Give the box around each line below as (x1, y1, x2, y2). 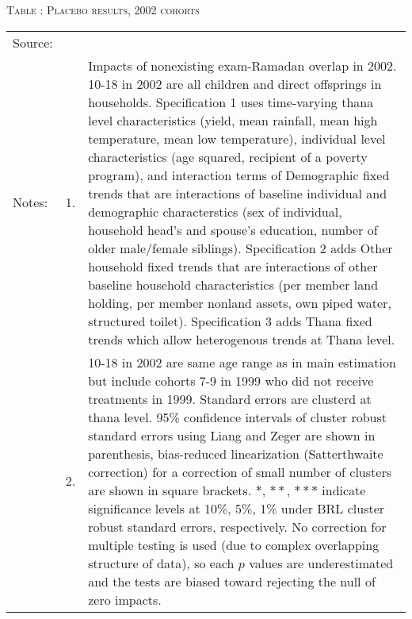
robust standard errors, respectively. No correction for (88, 517, 387, 536)
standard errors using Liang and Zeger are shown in (88, 425, 376, 444)
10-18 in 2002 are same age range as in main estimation (88, 352, 396, 371)
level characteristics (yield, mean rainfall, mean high (88, 110, 378, 129)
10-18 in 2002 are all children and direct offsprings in (88, 74, 382, 93)
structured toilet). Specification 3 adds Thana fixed (88, 311, 372, 330)
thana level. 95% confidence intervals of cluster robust (88, 407, 387, 426)
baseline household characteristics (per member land (88, 275, 379, 294)
